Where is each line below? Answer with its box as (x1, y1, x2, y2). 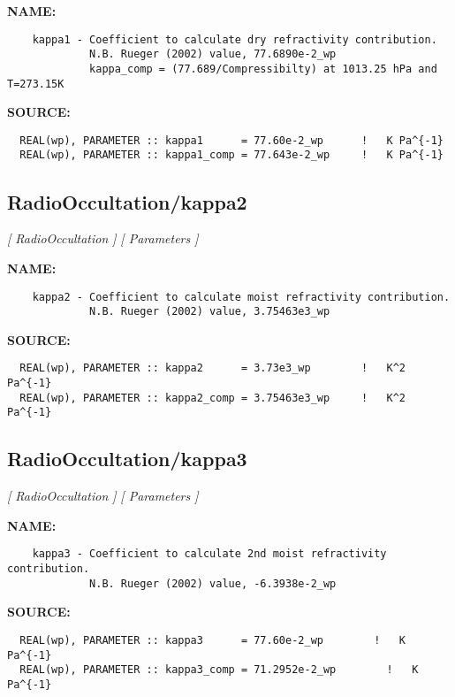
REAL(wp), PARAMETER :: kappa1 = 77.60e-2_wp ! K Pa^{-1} (19, 134, 444, 147)
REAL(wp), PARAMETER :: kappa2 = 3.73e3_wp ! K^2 (19, 362, 406, 375)
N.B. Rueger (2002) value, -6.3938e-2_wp (89, 577, 337, 590)
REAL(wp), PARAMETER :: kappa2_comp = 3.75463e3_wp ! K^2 (19, 391, 406, 404)
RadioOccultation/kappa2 (7, 188, 247, 215)
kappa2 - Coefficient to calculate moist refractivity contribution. (32, 290, 451, 303)
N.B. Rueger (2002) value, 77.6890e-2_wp (89, 48, 337, 61)
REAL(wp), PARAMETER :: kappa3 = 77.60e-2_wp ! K (19, 634, 406, 647)
